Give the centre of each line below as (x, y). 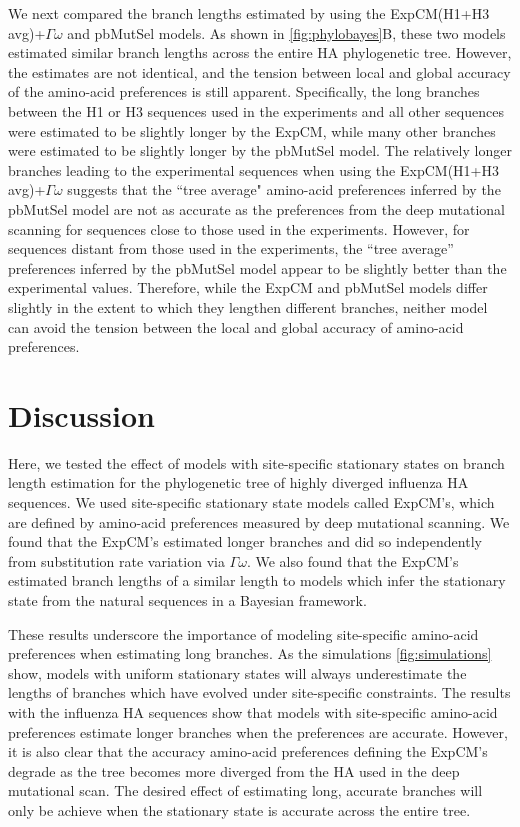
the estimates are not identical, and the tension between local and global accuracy (259, 71)
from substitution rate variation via (116, 560)
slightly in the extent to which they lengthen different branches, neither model (248, 306)
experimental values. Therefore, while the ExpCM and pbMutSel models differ (248, 287)
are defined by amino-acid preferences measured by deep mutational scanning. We (259, 521)
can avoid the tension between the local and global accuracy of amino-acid (236, 326)
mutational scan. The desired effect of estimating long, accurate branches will (245, 790)
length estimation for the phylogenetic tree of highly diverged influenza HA (238, 482)
